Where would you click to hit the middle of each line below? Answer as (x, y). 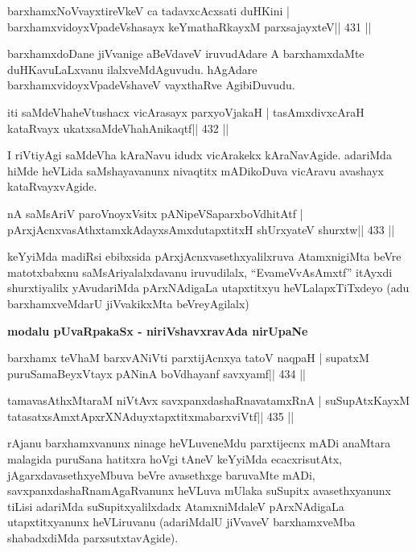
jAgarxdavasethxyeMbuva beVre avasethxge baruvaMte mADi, (161, 474)
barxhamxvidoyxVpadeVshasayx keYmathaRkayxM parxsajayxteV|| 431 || (189, 26)
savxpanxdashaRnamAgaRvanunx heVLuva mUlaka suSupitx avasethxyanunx (199, 490)
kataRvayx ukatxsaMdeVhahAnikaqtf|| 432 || (118, 128)
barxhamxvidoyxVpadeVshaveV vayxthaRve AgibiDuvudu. (151, 85)
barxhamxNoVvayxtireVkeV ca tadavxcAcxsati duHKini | (148, 10)
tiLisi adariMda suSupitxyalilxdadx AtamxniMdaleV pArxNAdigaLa (176, 506)
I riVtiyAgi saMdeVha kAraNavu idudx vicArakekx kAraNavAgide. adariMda (200, 155)
